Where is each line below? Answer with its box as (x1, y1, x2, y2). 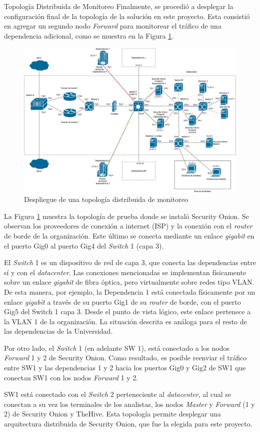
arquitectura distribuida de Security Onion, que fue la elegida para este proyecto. (4, 418, 252, 429)
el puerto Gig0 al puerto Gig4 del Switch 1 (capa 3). (4, 240, 164, 251)
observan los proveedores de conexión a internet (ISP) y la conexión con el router (4, 221, 252, 231)
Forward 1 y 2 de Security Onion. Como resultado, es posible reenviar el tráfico (4, 352, 247, 363)
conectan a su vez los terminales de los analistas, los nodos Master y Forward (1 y (4, 398, 255, 409)
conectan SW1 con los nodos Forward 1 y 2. (4, 372, 138, 382)
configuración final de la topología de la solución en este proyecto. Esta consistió (4, 11, 250, 21)
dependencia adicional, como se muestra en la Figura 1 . (4, 30, 174, 41)
